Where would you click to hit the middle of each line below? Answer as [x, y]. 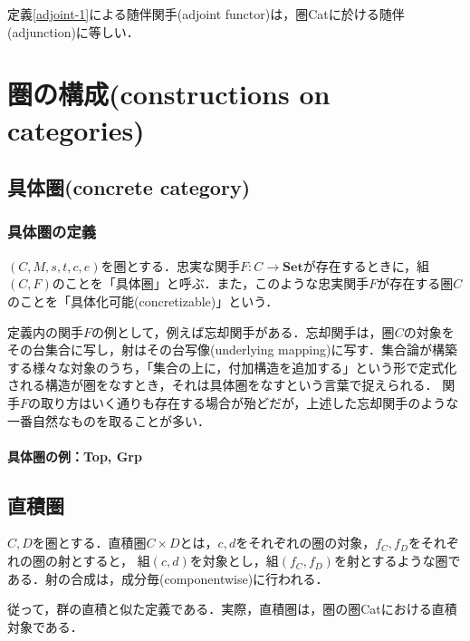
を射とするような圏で [397, 561]
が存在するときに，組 [366, 265]
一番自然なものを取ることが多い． [109, 420]
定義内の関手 [45, 331]
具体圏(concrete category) [129, 187]
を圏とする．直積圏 [89, 543]
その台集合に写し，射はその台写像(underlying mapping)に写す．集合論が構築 [232, 350]
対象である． [45, 626]
